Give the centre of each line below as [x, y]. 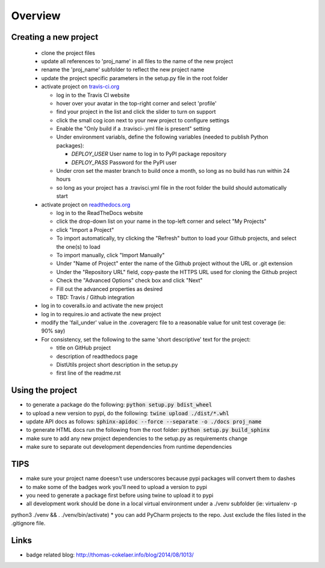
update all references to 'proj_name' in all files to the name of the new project [137, 61]
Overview [36, 16]
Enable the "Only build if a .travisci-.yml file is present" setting [133, 129]
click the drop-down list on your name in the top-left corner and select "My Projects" [162, 221]
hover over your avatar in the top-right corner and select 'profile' [136, 103]
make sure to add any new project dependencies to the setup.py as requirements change [137, 438]
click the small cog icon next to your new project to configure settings [143, 120]
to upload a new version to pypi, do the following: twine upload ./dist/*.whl [128, 413]
